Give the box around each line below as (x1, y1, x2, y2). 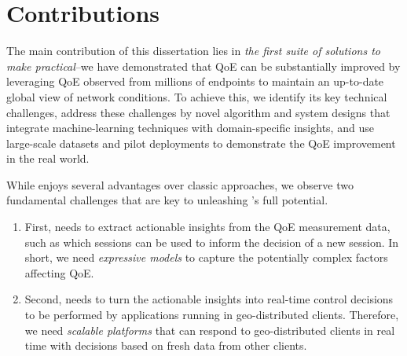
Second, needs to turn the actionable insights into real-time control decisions (24, 291, 394, 307)
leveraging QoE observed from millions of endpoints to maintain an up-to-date (6, 73, 384, 90)
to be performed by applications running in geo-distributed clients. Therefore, (24, 306, 399, 323)
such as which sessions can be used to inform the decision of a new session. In (24, 233, 399, 250)
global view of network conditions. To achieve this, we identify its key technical (6, 88, 387, 105)
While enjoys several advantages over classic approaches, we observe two (6, 176, 354, 193)
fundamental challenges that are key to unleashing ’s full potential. (6, 192, 328, 208)
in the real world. (6, 150, 90, 167)
